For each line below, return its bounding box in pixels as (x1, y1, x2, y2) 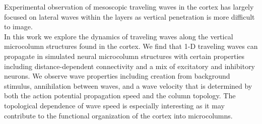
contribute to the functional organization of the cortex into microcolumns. (4, 110, 233, 120)
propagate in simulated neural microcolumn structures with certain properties (4, 50, 245, 61)
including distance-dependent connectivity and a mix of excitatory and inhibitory (4, 60, 255, 71)
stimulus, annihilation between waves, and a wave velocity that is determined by (4, 80, 252, 91)
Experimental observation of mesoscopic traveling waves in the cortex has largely (4, 2, 254, 12)
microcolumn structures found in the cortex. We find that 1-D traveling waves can (4, 41, 258, 51)
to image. (4, 21, 33, 32)
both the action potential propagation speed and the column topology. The (4, 90, 236, 101)
